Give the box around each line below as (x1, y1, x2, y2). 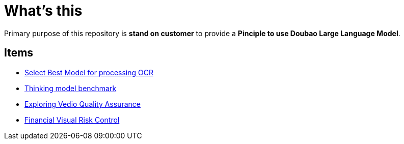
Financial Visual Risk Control (24, 115, 120, 124)
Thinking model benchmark (24, 83, 117, 93)
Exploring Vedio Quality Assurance (24, 99, 141, 108)
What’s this (4, 2, 83, 19)
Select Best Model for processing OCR (24, 68, 153, 77)
